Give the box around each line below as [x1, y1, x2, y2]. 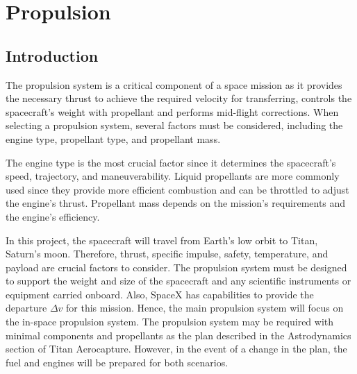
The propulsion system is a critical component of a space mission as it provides [6, 77, 342, 92]
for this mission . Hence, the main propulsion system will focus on [66, 300, 344, 315]
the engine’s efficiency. [6, 209, 100, 223]
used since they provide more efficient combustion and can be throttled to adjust [6, 182, 349, 196]
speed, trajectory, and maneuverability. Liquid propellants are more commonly [6, 169, 340, 183]
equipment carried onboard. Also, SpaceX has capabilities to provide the [6, 287, 314, 301]
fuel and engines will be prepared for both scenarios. [6, 355, 229, 369]
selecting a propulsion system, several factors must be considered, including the [6, 118, 343, 133]
